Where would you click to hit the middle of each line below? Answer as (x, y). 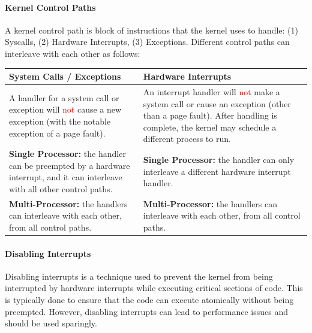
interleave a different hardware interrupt (217, 171)
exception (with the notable (60, 121)
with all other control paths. (61, 188)
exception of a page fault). (57, 133)
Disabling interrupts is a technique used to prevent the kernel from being (139, 276)
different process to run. (187, 139)
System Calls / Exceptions (65, 76)
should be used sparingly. (51, 323)
